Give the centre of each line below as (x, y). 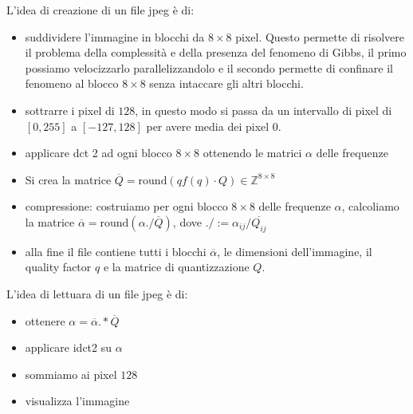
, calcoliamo (370, 206)
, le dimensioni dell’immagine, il (295, 251)
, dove (187, 221)
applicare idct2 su (69, 347)
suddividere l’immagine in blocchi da (115, 36)
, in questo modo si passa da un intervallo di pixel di (264, 110)
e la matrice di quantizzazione (176, 267)
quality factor (58, 267)
